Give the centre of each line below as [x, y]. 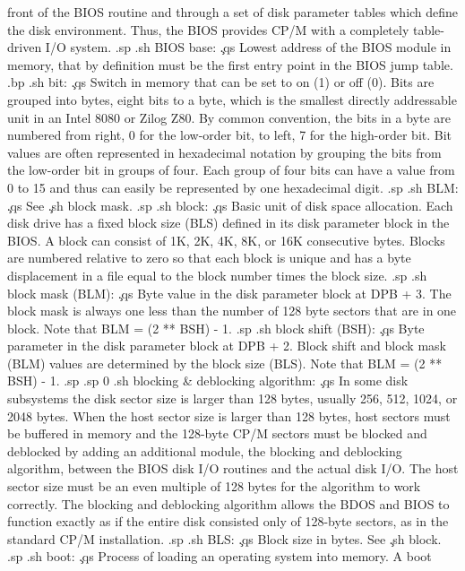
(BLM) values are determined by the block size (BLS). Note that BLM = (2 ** [225, 363]
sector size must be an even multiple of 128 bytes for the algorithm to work [214, 486]
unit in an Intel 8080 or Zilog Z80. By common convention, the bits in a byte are [229, 117]
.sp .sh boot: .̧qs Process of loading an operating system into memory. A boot [220, 556]
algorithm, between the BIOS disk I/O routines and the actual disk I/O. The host [233, 468]
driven [25, 47]
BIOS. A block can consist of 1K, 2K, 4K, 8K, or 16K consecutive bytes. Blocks [226, 240]
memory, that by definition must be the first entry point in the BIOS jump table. [230, 64]
